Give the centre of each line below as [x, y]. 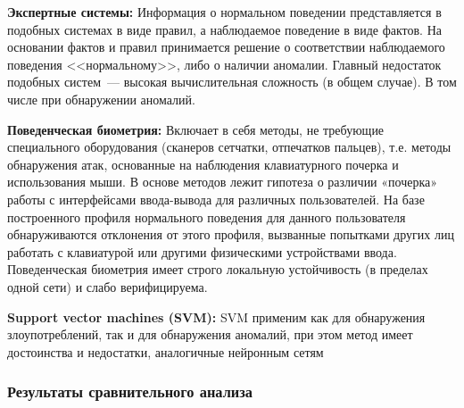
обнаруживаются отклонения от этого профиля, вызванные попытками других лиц [231, 234]
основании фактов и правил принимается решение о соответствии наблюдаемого [226, 47]
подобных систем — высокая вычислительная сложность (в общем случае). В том [232, 82]
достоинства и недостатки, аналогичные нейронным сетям [166, 351]
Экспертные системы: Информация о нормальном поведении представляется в [224, 12]
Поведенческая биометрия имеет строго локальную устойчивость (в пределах [218, 269]
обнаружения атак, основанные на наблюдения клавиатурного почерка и [203, 164]
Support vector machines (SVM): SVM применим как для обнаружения [216, 316]
